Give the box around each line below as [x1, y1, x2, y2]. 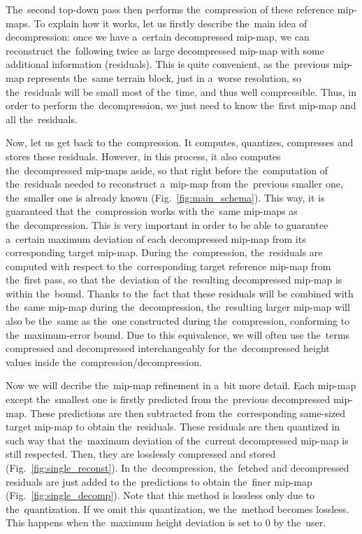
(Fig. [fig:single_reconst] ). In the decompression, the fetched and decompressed [6, 461, 349, 475]
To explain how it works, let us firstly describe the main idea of [34, 15, 307, 30]
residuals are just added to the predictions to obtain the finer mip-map [6, 474, 312, 489]
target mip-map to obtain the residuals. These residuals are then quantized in [6, 419, 340, 434]
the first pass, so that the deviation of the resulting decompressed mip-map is [6, 272, 342, 287]
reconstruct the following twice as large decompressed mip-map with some [6, 43, 324, 57]
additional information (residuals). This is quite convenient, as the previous [6, 57, 330, 71]
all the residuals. [6, 111, 78, 126]
